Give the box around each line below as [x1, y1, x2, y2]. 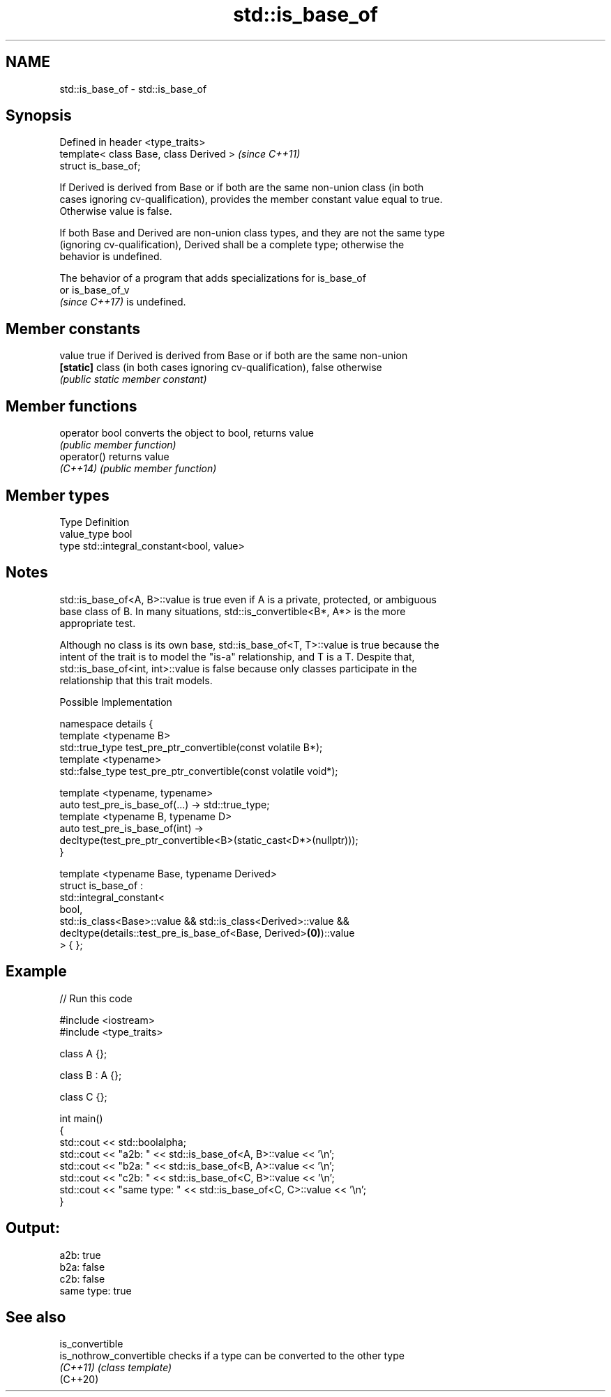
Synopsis [6, 107, 72, 125]
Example [6, 962, 67, 981]
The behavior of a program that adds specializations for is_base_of [59, 272, 366, 285]
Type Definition [59, 515, 130, 528]
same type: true [59, 1284, 132, 1297]
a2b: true [59, 1248, 101, 1261]
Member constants [6, 319, 140, 338]
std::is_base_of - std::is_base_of [59, 82, 207, 95]
